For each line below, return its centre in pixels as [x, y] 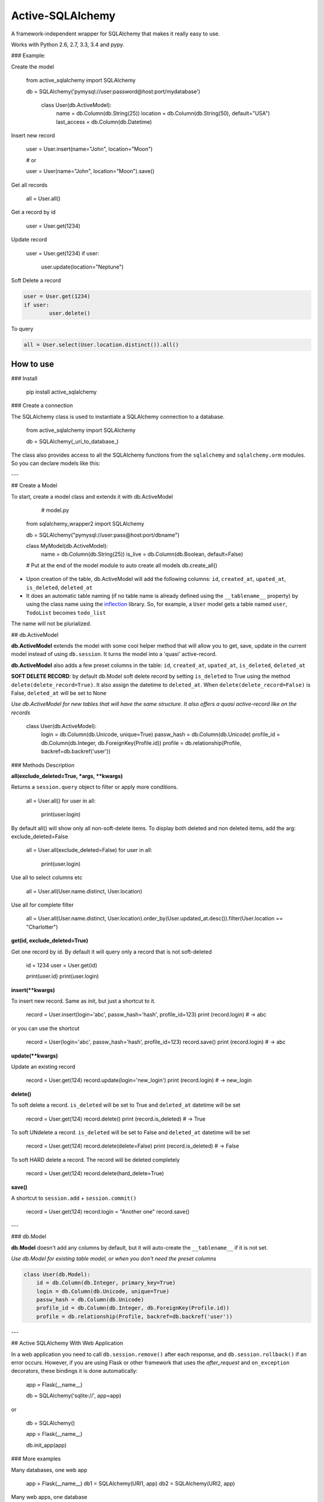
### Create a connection [42, 406]
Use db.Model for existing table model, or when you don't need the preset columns [114, 1258]
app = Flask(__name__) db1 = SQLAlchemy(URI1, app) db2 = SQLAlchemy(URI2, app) [130, 1483]
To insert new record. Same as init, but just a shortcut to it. [83, 1001]
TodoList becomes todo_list [66, 612]
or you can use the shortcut [45, 1028]
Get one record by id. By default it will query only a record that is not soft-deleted [112, 952]
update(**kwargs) [34, 1056]
